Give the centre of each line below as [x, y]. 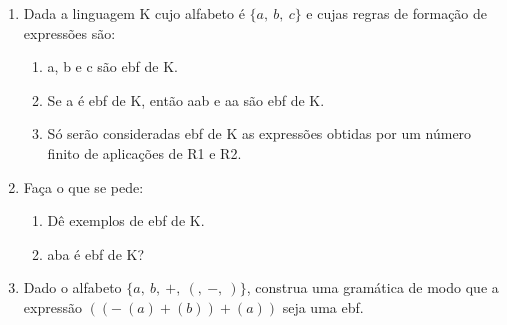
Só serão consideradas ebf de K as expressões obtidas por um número [259, 133]
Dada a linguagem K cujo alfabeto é [134, 13]
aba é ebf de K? [96, 253]
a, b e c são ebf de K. [112, 66]
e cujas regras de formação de [397, 13]
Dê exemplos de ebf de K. [126, 220]
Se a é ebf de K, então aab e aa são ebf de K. [186, 99]
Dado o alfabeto [72, 287]
